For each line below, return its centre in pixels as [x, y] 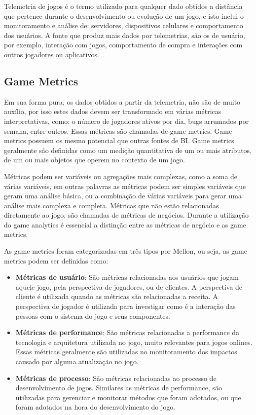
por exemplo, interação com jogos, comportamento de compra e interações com [123, 45]
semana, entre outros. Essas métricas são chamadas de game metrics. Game [118, 131]
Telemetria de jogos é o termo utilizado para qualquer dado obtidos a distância [123, 6]
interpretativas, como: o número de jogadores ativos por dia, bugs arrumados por [127, 121]
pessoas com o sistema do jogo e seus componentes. [93, 316]
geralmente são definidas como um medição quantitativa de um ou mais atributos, [128, 150]
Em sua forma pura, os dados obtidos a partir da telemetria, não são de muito [122, 101]
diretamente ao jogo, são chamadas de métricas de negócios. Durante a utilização [127, 215]
